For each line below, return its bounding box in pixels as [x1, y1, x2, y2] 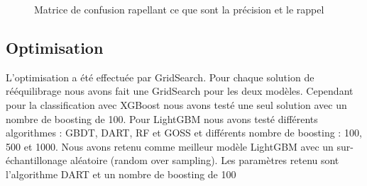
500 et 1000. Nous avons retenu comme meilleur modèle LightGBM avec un [6, 139, 334, 153]
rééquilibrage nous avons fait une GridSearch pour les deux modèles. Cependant [6, 83, 354, 98]
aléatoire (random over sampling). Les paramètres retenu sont [70, 153, 339, 168]
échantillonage [6, 153, 67, 168]
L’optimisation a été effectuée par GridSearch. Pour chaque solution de [6, 69, 314, 84]
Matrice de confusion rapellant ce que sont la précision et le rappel [34, 2, 324, 16]
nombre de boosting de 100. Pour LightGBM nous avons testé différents [6, 111, 318, 126]
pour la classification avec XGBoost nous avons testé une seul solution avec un [6, 97, 347, 112]
